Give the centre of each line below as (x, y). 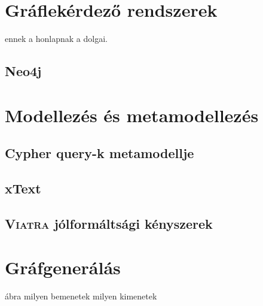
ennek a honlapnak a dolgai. (56, 39)
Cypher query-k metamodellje (100, 153)
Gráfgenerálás (63, 267)
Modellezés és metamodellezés (132, 115)
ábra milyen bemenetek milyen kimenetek (81, 296)
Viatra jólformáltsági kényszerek (109, 223)
